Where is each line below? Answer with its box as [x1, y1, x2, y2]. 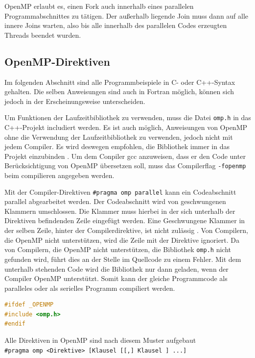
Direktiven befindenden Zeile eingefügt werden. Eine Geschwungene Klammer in [4, 215, 245, 226]
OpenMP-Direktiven [4, 53, 110, 69]
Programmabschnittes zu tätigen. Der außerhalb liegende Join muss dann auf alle [4, 10, 249, 21]
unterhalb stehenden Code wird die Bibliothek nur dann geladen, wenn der [4, 263, 229, 274]
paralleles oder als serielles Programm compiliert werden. [4, 282, 175, 293]
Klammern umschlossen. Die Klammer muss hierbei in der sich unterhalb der [4, 205, 235, 216]
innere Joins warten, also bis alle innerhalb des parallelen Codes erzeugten [4, 20, 227, 30]
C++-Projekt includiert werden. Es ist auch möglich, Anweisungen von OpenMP [4, 122, 248, 132]
